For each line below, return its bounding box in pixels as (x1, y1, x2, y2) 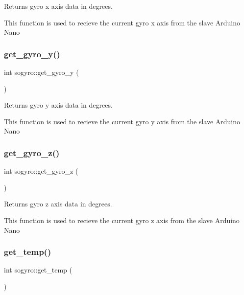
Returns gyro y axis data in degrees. (4, 100, 113, 110)
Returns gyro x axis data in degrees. (4, 1, 113, 11)
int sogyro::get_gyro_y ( (4, 67, 79, 77)
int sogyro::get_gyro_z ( (4, 166, 78, 176)
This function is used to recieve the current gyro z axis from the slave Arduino (4, 215, 240, 225)
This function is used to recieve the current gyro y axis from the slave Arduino (4, 116, 241, 126)
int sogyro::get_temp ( (4, 265, 72, 275)
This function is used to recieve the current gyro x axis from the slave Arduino (4, 17, 241, 27)
